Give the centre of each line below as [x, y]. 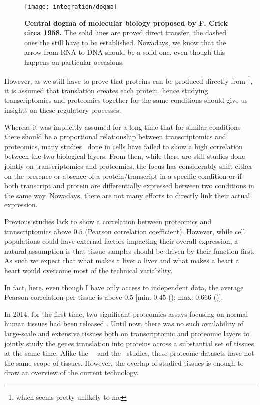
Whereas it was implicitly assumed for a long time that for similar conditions [123, 126]
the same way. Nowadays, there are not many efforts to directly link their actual [127, 195]
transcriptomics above [38, 231]
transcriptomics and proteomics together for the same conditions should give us [126, 100]
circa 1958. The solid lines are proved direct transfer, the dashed [125, 33]
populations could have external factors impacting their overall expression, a [121, 241]
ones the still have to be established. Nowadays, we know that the [125, 42]
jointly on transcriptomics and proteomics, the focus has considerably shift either [129, 166]
